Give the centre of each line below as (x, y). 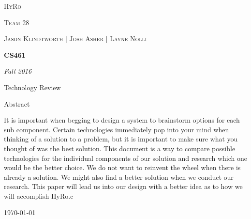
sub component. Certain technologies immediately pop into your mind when (117, 129)
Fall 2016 (18, 71)
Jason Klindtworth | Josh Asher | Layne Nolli (75, 39)
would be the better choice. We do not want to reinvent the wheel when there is (122, 167)
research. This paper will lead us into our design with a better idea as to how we (123, 186)
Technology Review (32, 87)
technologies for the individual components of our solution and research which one (125, 158)
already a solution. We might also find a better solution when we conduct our (119, 177)
